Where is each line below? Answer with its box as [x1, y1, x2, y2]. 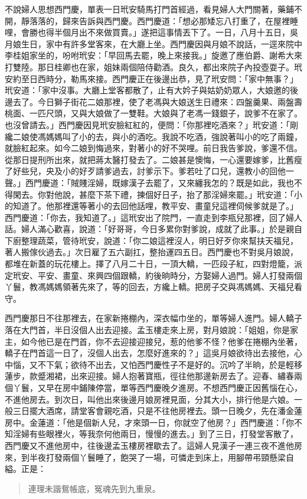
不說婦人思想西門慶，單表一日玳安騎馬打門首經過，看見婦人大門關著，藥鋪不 [5, 3, 302, 15]
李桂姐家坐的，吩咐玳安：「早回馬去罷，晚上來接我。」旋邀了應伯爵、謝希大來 [5, 49, 302, 61]
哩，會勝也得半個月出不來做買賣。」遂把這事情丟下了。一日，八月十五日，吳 [5, 26, 298, 38]
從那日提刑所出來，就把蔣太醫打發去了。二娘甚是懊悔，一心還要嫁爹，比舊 [5, 153, 294, 165]
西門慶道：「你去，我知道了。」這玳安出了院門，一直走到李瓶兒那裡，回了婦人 [5, 211, 302, 223]
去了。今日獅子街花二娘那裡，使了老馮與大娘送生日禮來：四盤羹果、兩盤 [12, 95, 294, 107]
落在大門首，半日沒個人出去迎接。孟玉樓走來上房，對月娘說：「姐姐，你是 [5, 324, 290, 336]
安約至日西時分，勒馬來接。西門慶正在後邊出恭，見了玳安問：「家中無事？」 [5, 72, 298, 84]
